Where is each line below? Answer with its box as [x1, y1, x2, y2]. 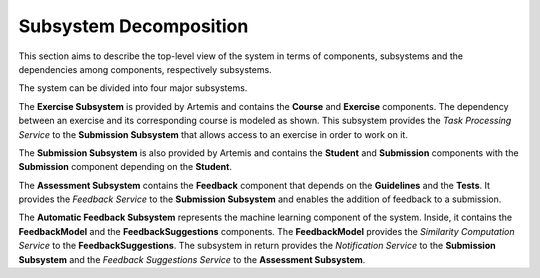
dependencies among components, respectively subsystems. [18, 63, 272, 75]
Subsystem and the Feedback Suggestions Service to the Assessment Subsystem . [18, 253, 366, 265]
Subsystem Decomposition [18, 15, 249, 37]
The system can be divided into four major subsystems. [18, 82, 248, 94]
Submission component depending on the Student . [18, 161, 232, 173]
